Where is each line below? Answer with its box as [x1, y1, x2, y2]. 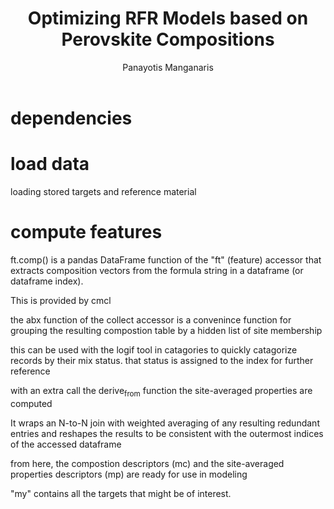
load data [10, 153, 90, 176]
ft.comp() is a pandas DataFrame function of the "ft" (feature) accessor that [10, 253, 322, 266]
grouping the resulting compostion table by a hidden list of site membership [10, 324, 323, 336]
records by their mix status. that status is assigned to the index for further [10, 354, 314, 366]
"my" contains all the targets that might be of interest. [10, 487, 232, 499]
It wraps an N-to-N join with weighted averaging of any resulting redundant [10, 417, 320, 429]
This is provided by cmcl [10, 294, 112, 306]
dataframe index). [10, 275, 84, 287]
